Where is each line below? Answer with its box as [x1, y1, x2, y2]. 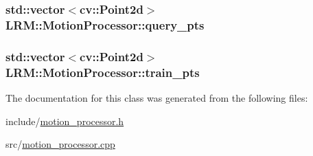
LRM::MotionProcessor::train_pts [5, 63, 200, 80]
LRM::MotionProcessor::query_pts [5, 16, 205, 33]
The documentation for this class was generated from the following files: [5, 90, 308, 104]
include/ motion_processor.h [5, 113, 124, 128]
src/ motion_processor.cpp [5, 137, 115, 151]
